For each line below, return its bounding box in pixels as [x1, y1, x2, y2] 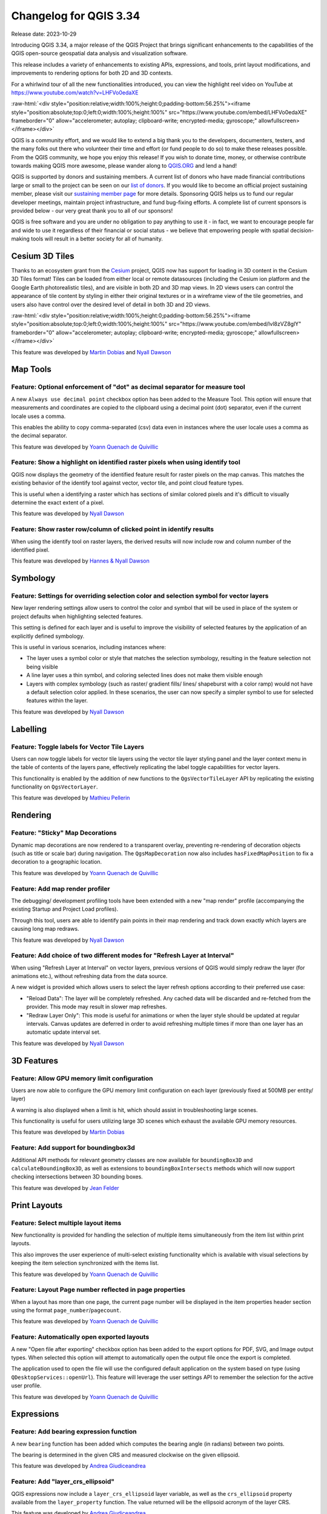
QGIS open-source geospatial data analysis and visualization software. [11, 50, 188, 57]
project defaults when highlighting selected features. [11, 612, 143, 620]
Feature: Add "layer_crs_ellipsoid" [11, 1478, 115, 1486]
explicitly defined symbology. [11, 632, 85, 640]
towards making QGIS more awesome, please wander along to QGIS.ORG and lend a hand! [11, 162, 237, 170]
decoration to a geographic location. [11, 858, 102, 865]
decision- [289, 226, 314, 234]
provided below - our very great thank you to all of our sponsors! [11, 207, 173, 214]
